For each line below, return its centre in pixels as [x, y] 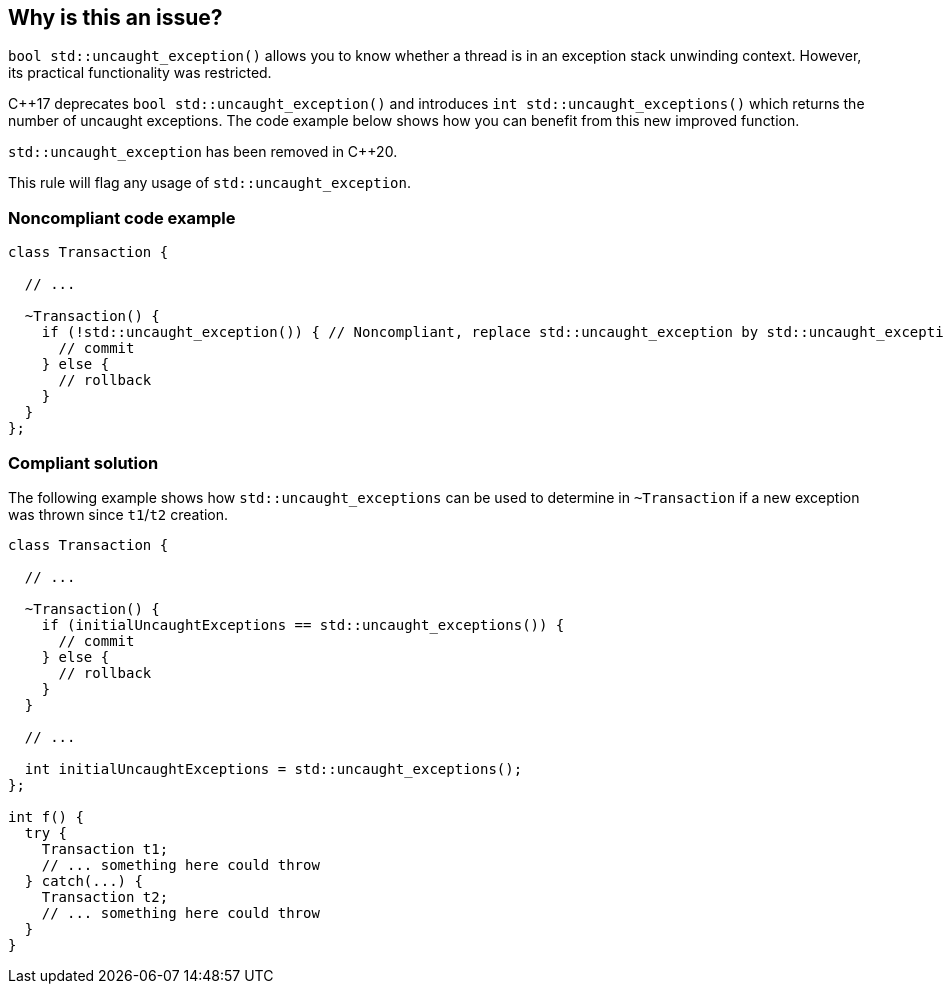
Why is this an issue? [115, 17]
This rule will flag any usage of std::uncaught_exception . [209, 183]
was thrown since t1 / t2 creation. [118, 514]
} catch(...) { [83, 880]
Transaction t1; [105, 848]
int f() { [46, 816]
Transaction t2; [105, 896]
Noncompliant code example [122, 217]
